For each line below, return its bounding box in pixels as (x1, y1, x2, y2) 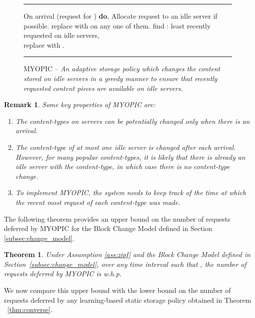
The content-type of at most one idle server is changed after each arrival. (15, 142, 236, 152)
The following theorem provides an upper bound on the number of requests (4, 213, 230, 224)
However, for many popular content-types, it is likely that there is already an (15, 151, 246, 162)
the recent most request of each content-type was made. (15, 197, 180, 207)
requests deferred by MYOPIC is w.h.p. (4, 268, 122, 279)
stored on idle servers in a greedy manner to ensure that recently (24, 73, 218, 83)
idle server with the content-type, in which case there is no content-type (15, 161, 230, 172)
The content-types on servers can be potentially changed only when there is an (15, 116, 250, 126)
